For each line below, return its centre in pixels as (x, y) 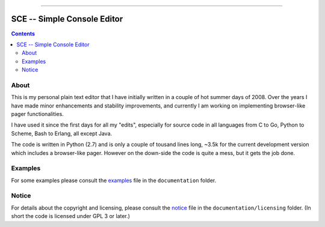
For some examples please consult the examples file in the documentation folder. (114, 180)
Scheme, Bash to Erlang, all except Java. (62, 133)
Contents (23, 34)
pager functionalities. (38, 114)
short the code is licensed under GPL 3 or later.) (71, 216)
